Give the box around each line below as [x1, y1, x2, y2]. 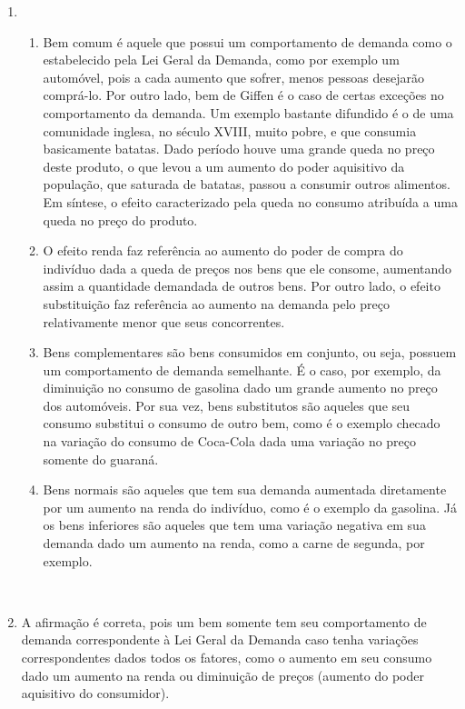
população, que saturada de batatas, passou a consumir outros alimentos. [43, 175, 450, 194]
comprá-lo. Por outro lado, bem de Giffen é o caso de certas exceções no [43, 85, 444, 105]
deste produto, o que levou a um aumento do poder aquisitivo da [43, 156, 405, 175]
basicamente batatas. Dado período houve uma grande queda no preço [43, 139, 435, 158]
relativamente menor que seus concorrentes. [43, 312, 285, 331]
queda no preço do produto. [43, 210, 198, 229]
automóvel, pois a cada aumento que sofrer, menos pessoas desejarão [43, 67, 425, 86]
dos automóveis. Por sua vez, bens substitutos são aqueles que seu [43, 395, 411, 414]
